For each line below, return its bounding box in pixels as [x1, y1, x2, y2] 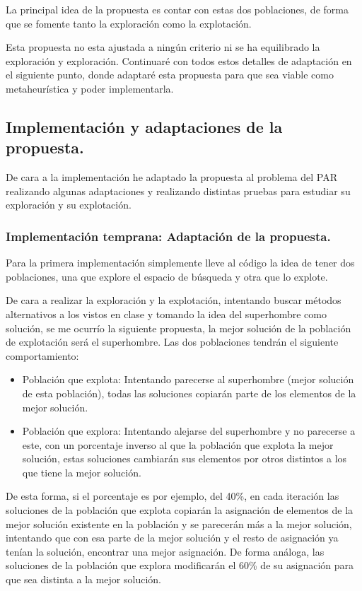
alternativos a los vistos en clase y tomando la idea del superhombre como [6, 306, 327, 321]
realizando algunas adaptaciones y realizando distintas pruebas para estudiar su [6, 183, 351, 198]
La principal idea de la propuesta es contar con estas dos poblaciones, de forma [6, 2, 349, 16]
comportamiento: [6, 348, 79, 363]
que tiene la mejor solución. [22, 464, 141, 479]
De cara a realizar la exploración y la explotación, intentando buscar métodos [6, 293, 341, 308]
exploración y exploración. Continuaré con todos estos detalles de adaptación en [6, 53, 352, 68]
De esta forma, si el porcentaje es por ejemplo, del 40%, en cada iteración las [6, 488, 339, 503]
